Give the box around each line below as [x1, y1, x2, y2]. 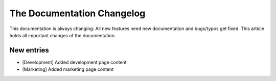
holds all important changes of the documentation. [9, 32, 116, 38]
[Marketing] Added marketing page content [22, 66, 114, 72]
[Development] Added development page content [22, 59, 127, 65]
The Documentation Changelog [9, 8, 146, 19]
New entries [9, 46, 49, 55]
